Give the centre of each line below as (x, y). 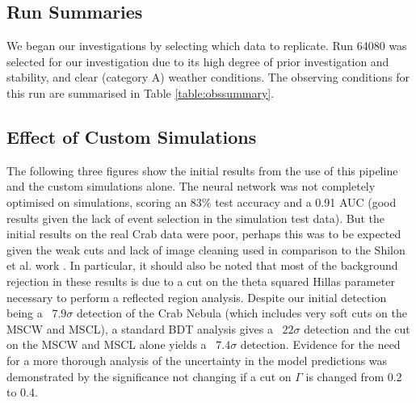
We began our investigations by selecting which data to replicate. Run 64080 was (207, 46)
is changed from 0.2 (354, 376)
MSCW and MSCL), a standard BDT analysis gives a (140, 328)
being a (25, 313)
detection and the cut (357, 328)
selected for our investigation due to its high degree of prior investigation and (198, 61)
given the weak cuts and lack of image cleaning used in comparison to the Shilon (206, 249)
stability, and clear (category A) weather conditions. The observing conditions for (208, 77)
